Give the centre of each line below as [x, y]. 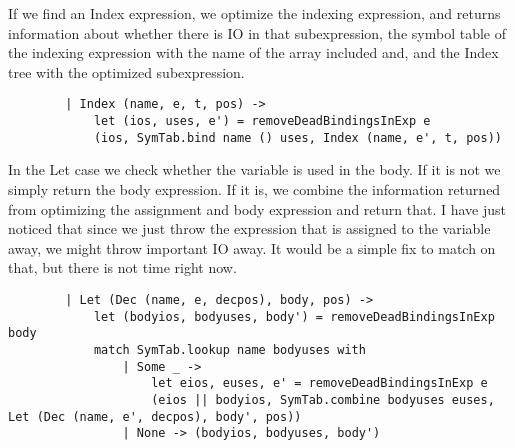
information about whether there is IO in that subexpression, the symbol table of [257, 32]
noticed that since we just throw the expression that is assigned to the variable [249, 228]
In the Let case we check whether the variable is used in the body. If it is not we [254, 169]
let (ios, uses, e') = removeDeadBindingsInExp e [262, 121]
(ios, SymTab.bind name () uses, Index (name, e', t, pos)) [297, 137]
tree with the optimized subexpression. [126, 71]
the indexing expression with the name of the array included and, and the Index [253, 52]
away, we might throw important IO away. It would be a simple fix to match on [252, 247]
